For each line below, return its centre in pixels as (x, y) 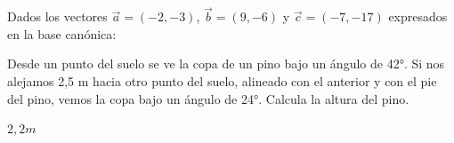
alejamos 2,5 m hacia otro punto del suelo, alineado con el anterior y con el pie (222, 81)
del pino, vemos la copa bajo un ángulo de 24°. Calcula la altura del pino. (208, 98)
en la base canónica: (62, 33)
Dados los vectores (57, 16)
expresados (418, 16)
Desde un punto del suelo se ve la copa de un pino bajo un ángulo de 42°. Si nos (226, 64)
